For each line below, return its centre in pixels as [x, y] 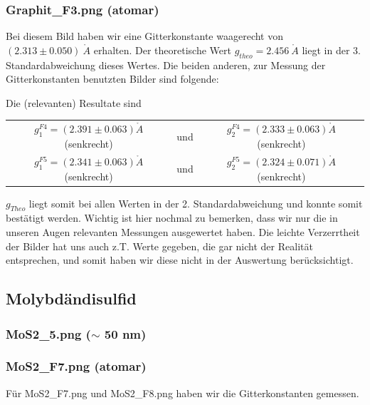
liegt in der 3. [331, 50]
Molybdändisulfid [71, 298]
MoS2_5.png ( [48, 333]
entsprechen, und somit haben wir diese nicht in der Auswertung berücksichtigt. [180, 260]
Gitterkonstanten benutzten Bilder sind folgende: [112, 79]
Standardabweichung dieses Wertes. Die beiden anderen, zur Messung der [166, 65]
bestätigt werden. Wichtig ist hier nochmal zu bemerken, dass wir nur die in [172, 218]
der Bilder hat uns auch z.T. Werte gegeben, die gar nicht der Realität [159, 246]
